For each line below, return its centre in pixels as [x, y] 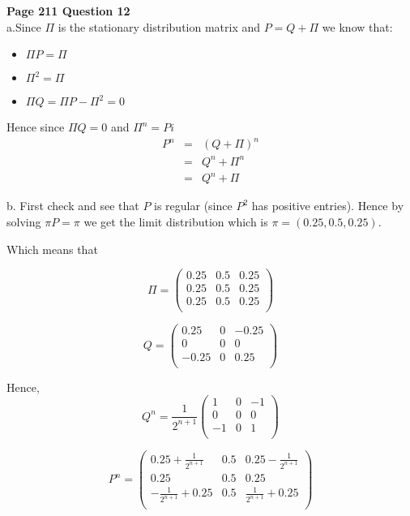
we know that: [357, 26]
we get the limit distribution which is [176, 222]
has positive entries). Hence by [328, 206]
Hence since [36, 127]
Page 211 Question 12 [68, 11]
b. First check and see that [73, 206]
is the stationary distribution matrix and [159, 26]
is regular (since [193, 206]
